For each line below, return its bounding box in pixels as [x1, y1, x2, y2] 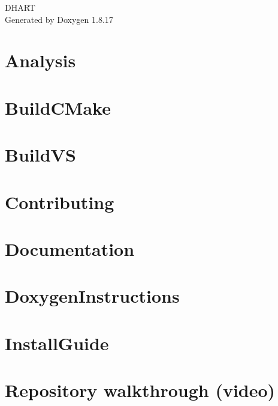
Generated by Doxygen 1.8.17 [5, 13, 113, 25]
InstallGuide [5, 330, 109, 355]
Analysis [5, 48, 76, 73]
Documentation [5, 236, 135, 261]
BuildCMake [5, 95, 111, 120]
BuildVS [5, 142, 76, 167]
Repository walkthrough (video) [5, 378, 276, 402]
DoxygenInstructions [5, 283, 180, 308]
